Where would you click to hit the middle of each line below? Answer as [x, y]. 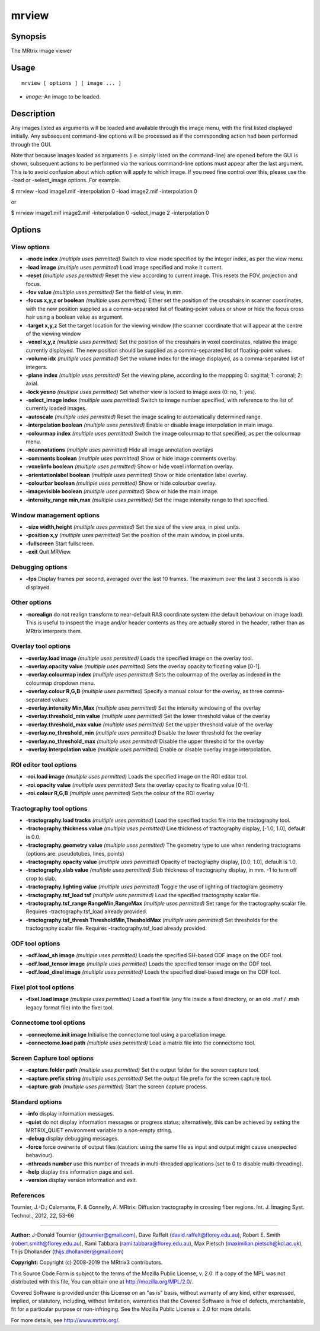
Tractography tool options [49, 808]
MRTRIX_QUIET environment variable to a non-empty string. [99, 1130]
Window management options [55, 515]
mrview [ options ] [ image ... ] [71, 83]
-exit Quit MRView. [49, 552]
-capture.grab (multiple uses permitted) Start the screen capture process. [116, 1087]
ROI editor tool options [44, 764]
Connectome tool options [48, 1022]
